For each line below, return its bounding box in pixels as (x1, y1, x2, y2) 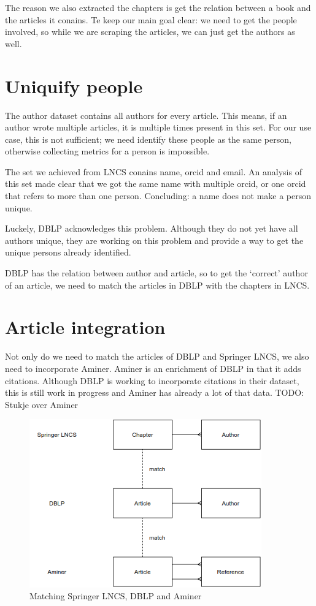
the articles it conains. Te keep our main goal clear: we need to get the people (5, 13, 297, 26)
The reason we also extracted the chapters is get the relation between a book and (5, 1, 311, 13)
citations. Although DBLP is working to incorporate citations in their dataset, (5, 374, 299, 387)
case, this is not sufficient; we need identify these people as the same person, (5, 132, 291, 145)
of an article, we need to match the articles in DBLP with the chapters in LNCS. (5, 278, 310, 291)
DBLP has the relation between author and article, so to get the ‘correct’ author (5, 267, 308, 279)
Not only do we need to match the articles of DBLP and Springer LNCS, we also (5, 350, 309, 363)
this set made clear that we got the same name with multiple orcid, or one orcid (5, 177, 306, 190)
